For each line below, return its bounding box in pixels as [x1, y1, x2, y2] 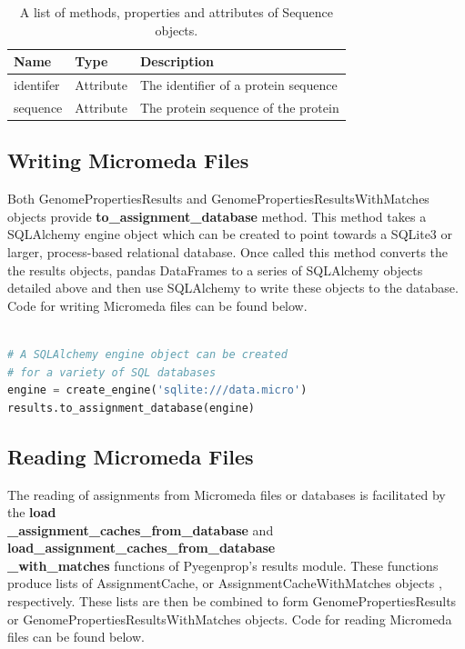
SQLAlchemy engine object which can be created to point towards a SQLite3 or [7, 225, 453, 244]
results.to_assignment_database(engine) [7, 401, 256, 414]
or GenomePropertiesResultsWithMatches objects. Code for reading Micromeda [7, 609, 452, 628]
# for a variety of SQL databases [7, 365, 217, 379]
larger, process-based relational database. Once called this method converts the [7, 242, 449, 261]
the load [7, 503, 56, 522]
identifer [14, 75, 60, 95]
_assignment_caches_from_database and [7, 520, 274, 539]
